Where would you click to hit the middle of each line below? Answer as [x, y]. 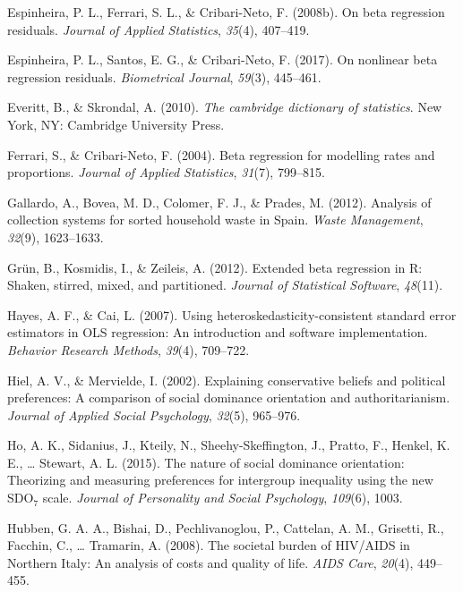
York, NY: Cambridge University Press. [116, 124]
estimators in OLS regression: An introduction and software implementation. [218, 332]
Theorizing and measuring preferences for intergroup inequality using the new [220, 480]
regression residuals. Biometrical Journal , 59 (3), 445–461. [164, 76]
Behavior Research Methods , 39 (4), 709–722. [129, 349]
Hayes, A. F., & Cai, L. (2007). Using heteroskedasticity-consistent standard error [232, 314]
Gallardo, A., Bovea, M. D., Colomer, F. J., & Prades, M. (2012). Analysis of [219, 202]
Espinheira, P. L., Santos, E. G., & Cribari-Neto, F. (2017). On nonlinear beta [223, 59]
